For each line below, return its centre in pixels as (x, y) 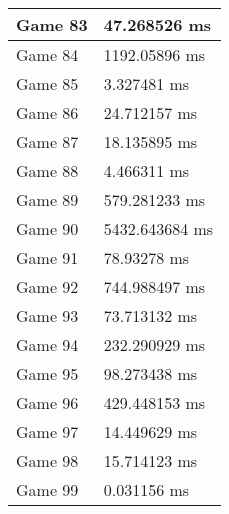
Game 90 (47, 228)
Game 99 (47, 489)
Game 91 (47, 257)
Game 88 (47, 170)
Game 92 (47, 286)
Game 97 (47, 431)
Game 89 (47, 199)
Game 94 (47, 344)
